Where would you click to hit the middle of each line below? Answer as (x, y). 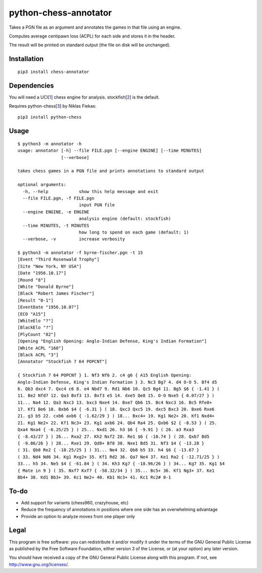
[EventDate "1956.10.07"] (49, 307)
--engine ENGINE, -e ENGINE (56, 212)
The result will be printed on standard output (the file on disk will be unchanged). (90, 45)
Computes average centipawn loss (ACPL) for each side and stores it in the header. (92, 36)
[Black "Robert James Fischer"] (56, 294)
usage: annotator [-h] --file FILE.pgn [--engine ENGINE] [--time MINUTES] (110, 151)
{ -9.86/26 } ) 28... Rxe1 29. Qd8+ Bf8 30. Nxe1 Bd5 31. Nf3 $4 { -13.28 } (111, 443)
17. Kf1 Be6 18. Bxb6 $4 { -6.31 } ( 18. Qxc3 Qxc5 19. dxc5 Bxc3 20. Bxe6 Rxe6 (116, 409)
